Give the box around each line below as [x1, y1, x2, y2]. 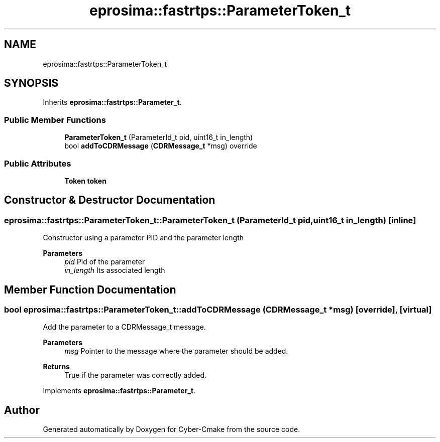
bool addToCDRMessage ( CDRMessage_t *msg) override [64, 141, 257, 151]
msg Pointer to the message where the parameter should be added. [64, 347, 288, 356]
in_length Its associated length [64, 266, 165, 275]
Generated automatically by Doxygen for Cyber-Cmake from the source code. [43, 425, 300, 434]
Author [4, 403, 40, 416]
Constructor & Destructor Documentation [4, 194, 215, 207]
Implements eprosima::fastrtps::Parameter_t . [43, 386, 196, 395]
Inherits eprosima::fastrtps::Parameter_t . [43, 98, 182, 107]
